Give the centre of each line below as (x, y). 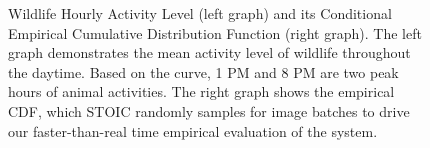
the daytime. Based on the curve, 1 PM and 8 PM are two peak (203, 71)
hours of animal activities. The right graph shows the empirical (201, 91)
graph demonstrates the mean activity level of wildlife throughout (209, 52)
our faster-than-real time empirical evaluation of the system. (193, 130)
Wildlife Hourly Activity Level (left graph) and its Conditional (200, 13)
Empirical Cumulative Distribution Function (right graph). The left (215, 32)
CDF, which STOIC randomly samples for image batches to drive (209, 110)
